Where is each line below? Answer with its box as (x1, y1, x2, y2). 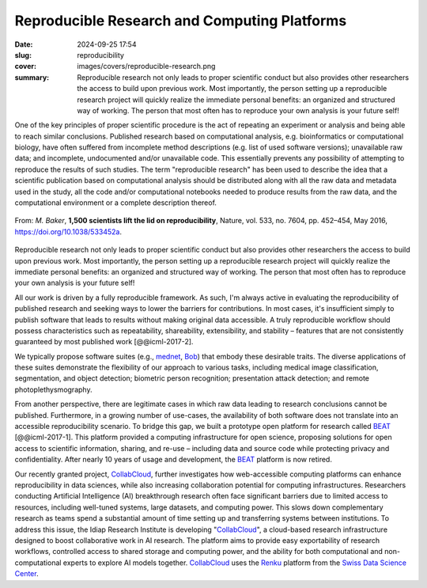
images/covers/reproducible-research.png (77, 62, 216, 71)
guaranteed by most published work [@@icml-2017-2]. (14, 337, 194, 347)
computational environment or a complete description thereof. (14, 198, 217, 207)
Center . (14, 569, 39, 579)
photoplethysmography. (14, 385, 93, 394)
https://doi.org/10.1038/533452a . (14, 226, 123, 237)
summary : (14, 72, 50, 82)
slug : (14, 50, 32, 59)
